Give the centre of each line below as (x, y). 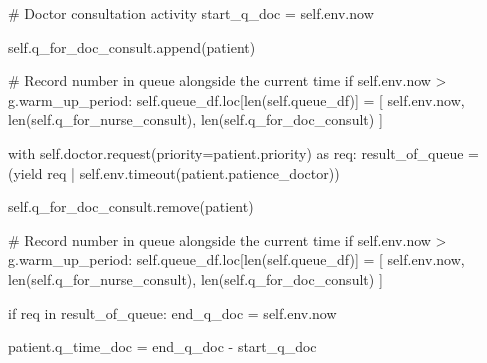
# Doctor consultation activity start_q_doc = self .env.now (191, 13)
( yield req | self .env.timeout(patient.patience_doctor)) (174, 172)
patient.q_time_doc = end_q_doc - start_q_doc (162, 346)
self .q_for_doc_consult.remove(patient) (131, 206)
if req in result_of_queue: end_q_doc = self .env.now (172, 312)
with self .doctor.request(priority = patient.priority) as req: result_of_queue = (243, 152)
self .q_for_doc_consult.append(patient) (132, 46)
